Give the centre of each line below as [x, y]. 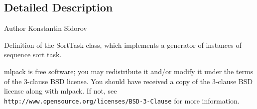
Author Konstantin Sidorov [46, 28]
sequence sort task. [33, 54]
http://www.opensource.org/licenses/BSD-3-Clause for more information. [122, 100]
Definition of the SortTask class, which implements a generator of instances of [123, 45]
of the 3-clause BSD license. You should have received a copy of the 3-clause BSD [128, 81]
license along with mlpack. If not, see [61, 91]
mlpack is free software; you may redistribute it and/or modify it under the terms [129, 71]
